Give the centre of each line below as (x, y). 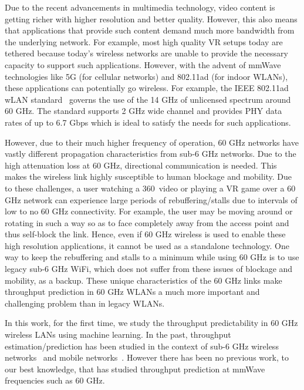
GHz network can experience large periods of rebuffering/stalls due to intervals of (151, 199)
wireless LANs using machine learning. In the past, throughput (118, 334)
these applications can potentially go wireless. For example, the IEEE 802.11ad (147, 88)
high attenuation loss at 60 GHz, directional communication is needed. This (141, 165)
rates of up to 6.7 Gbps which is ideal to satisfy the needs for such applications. (148, 122)
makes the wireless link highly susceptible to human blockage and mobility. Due (148, 176)
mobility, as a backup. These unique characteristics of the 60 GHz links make (143, 280)
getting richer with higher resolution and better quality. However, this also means (151, 19)
